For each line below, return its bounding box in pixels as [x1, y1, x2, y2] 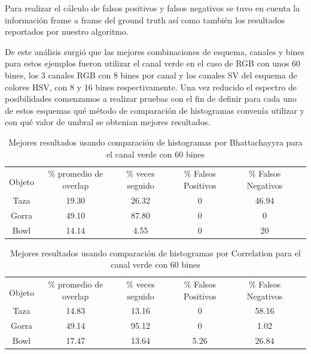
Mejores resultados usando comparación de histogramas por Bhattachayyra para [8, 135, 303, 148]
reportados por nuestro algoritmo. [5, 25, 129, 38]
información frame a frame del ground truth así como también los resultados [5, 13, 285, 26]
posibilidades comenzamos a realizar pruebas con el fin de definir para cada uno [5, 92, 297, 105]
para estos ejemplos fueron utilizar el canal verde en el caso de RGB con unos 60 [5, 57, 301, 69]
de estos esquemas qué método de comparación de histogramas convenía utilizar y [5, 104, 305, 116]
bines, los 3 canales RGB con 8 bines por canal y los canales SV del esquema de [5, 68, 297, 81]
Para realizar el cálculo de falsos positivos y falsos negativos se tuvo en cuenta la [5, 2, 300, 14]
